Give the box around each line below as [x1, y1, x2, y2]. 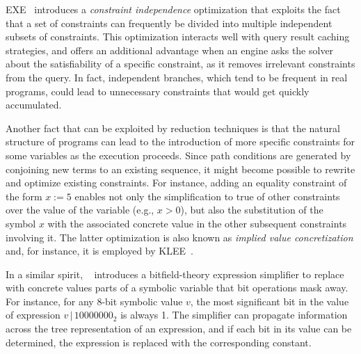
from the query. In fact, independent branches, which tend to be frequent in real [6, 70, 348, 84]
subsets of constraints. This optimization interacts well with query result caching [6, 29, 350, 44]
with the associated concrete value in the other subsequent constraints [47, 216, 347, 230]
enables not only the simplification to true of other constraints [74, 188, 340, 203]
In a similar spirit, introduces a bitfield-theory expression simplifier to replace [6, 266, 344, 281]
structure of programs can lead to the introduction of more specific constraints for [6, 134, 355, 149]
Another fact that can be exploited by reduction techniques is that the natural [6, 120, 340, 135]
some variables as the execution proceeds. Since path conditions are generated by [6, 147, 351, 162]
